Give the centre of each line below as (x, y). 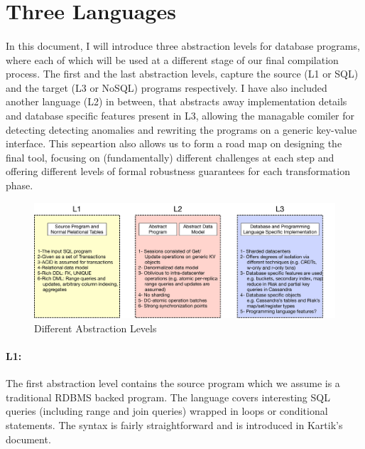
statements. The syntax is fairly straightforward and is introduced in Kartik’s (174, 424)
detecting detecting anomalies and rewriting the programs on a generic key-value (181, 129)
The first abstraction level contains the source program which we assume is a (173, 383)
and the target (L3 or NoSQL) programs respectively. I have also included (167, 87)
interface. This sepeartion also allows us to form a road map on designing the (174, 143)
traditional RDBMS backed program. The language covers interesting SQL (168, 397)
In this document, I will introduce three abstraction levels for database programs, (183, 45)
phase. (20, 185)
